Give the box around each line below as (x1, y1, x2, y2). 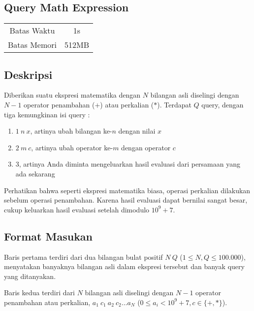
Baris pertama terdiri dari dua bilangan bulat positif (4, 251, 163, 262)
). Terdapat (157, 100, 191, 109)
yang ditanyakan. (4, 271, 56, 281)
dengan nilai (118, 126, 156, 136)
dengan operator (121, 142, 171, 152)
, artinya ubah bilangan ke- (30, 126, 112, 136)
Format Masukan (4, 228, 93, 243)
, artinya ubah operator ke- (31, 142, 113, 152)
